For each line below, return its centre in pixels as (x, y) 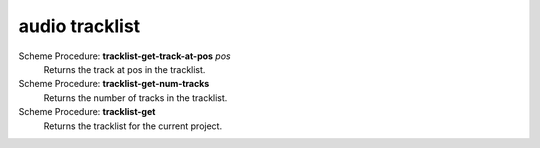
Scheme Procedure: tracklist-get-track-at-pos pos (124, 56)
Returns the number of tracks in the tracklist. (135, 97)
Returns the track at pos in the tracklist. (124, 69)
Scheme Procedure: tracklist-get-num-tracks (114, 84)
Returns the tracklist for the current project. (133, 126)
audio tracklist (79, 26)
